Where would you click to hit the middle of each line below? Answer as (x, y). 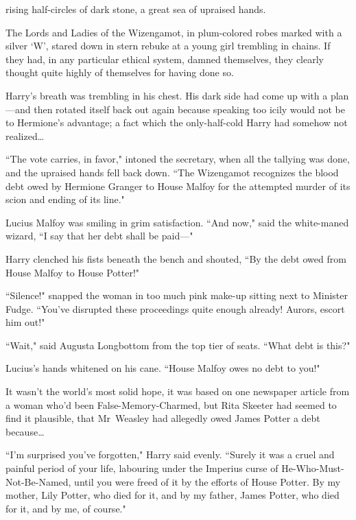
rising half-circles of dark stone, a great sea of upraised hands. (136, 9)
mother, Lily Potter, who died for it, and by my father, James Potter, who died (173, 495)
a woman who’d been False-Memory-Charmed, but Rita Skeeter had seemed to (171, 404)
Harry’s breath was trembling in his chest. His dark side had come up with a (167, 95)
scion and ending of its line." (65, 199)
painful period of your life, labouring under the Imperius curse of (142, 468)
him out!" (25, 322)
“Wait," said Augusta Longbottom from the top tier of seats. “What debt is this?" (178, 345)
